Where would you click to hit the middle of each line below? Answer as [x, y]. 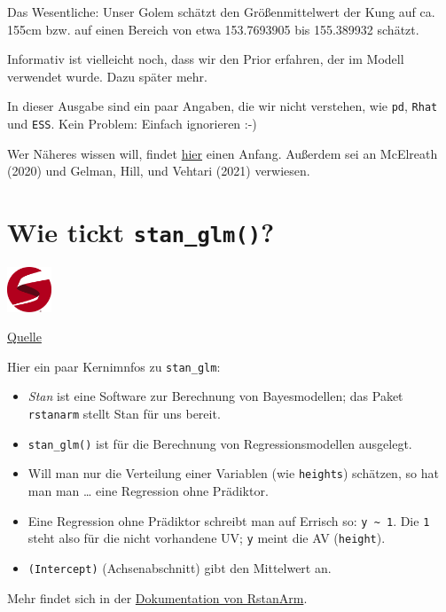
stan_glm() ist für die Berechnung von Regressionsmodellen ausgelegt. [220, 443]
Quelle [24, 337]
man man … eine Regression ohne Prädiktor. [148, 491]
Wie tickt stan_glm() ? [141, 232]
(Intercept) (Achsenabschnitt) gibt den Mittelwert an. [180, 567]
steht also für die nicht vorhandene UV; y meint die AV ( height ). [207, 538]
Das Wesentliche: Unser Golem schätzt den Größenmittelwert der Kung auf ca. [221, 12]
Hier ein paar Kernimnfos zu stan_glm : [114, 366]
